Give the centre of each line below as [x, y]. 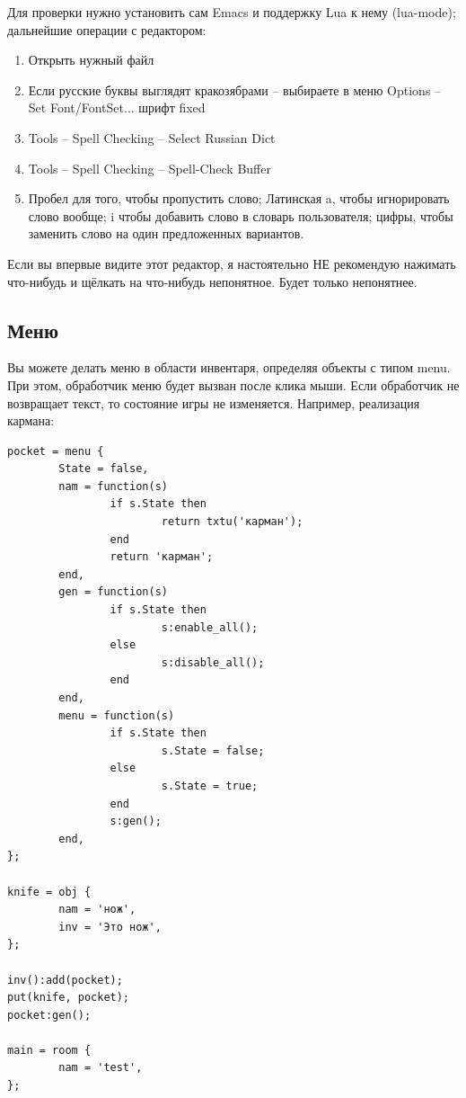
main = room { [49, 1050]
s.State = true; [210, 786]
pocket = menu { [56, 451]
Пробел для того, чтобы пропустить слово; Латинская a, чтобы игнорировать [239, 198]
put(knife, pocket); [69, 998]
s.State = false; [213, 750]
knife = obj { [49, 892]
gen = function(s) [113, 592]
